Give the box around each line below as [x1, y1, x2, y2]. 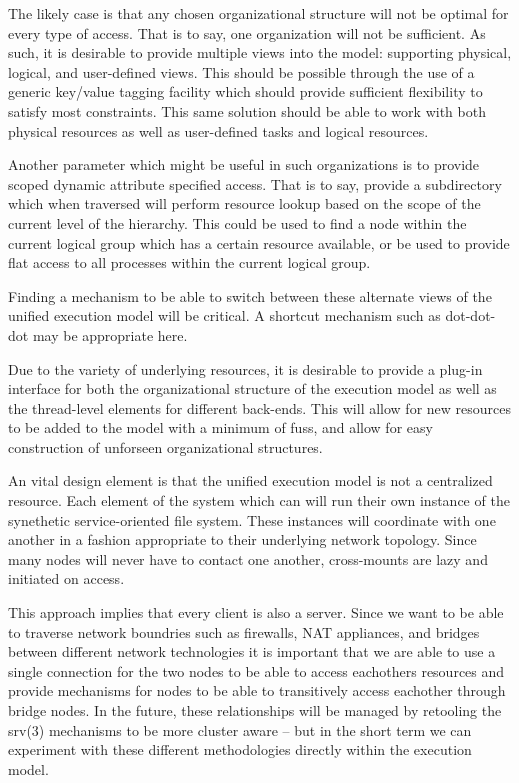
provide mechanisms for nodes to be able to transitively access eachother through [8, 680, 506, 701]
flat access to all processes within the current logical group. [8, 252, 371, 273]
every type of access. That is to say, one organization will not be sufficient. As [8, 22, 486, 43]
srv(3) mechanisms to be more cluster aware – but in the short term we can [8, 719, 472, 740]
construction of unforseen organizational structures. [8, 436, 323, 457]
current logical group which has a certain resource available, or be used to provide [8, 232, 510, 253]
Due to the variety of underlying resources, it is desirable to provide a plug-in [8, 358, 483, 379]
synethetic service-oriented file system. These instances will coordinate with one [8, 509, 496, 530]
